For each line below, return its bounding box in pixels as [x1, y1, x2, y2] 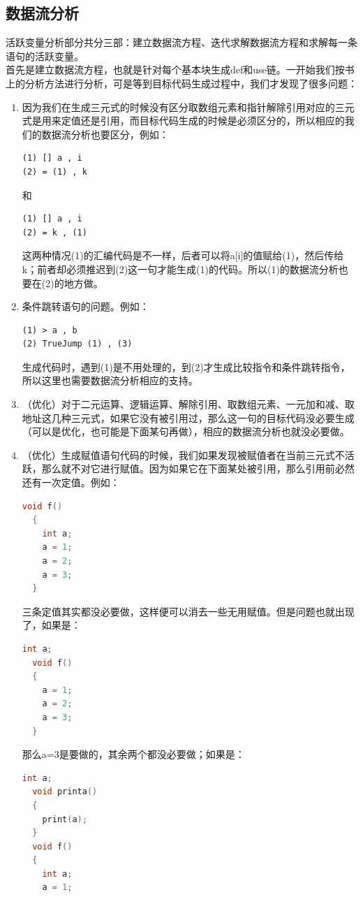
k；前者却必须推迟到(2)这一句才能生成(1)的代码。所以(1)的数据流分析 [22, 261, 339, 276]
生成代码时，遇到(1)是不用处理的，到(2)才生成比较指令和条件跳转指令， [22, 359, 350, 374]
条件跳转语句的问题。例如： [22, 299, 149, 314]
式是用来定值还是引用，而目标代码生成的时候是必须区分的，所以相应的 [22, 113, 345, 128]
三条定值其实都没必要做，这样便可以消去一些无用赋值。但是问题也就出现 [22, 604, 355, 618]
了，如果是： [22, 618, 81, 632]
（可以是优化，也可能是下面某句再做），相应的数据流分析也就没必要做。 [22, 424, 350, 439]
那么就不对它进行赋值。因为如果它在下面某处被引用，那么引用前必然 [41, 461, 355, 476]
